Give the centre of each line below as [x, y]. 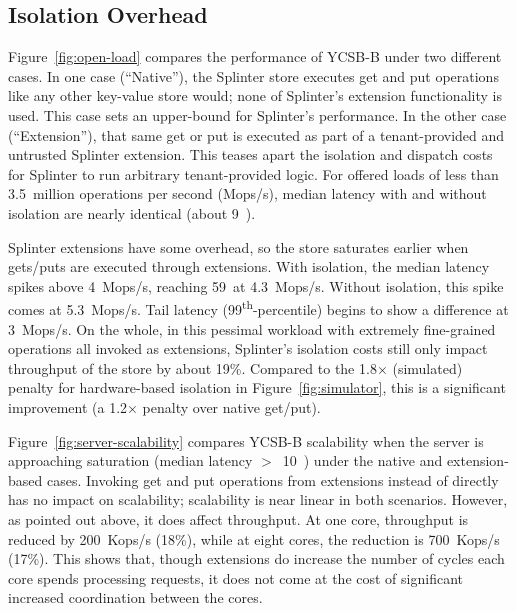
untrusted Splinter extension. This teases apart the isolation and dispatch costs [250, 154]
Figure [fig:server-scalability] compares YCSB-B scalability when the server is [246, 440]
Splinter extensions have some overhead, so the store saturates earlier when [238, 246]
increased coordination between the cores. [135, 597]
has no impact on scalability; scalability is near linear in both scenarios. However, [258, 499]
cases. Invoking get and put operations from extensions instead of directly [272, 479]
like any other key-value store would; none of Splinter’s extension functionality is [255, 95]
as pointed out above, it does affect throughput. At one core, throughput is [238, 518]
